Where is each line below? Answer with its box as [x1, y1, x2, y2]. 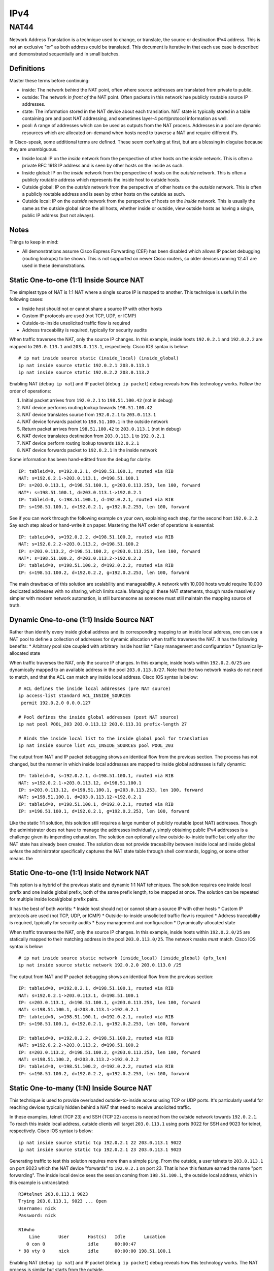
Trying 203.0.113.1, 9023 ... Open [18, 1198, 107, 1204]
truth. [9, 602, 21, 609]
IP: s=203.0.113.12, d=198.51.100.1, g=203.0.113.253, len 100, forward [18, 787, 203, 793]
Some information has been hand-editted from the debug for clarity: [9, 457, 152, 463]
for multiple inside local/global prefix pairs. [9, 896, 99, 902]
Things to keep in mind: [9, 239, 58, 245]
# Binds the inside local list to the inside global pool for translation [18, 735, 209, 741]
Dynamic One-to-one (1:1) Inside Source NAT [9, 616, 154, 624]
